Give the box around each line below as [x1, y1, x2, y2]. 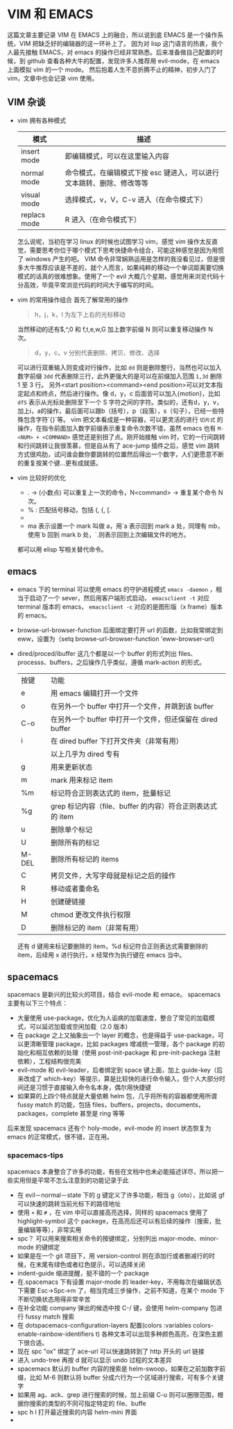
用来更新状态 [51, 762, 93, 772]
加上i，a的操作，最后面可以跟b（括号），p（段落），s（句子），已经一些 [17, 406, 218, 415]
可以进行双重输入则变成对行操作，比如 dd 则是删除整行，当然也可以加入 [17, 363, 222, 372]
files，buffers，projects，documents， [92, 1100, 205, 1109]
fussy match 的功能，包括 [17, 1100, 92, 1109]
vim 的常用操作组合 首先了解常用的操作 [17, 295, 129, 304]
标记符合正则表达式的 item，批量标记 [51, 788, 171, 798]
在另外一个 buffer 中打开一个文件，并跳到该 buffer [51, 701, 214, 711]
